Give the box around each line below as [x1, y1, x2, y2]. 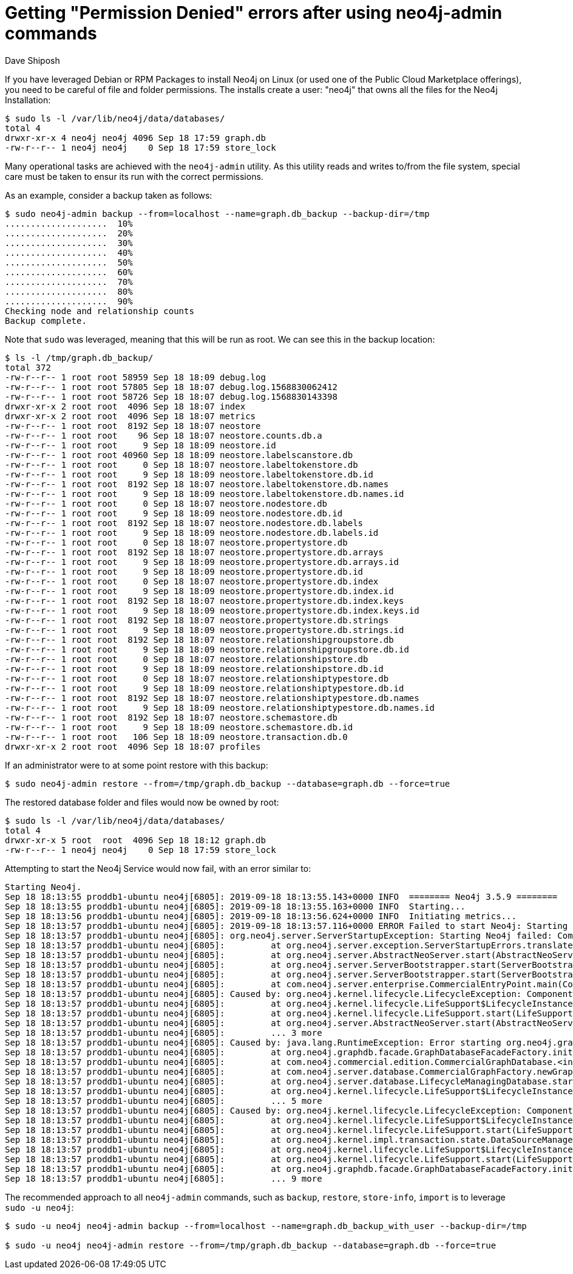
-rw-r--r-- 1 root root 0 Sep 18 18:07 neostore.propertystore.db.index [5, 576, 379, 586]
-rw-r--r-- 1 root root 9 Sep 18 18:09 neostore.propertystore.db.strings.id [5, 625, 404, 635]
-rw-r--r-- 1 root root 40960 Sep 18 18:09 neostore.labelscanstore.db [5, 450, 353, 460]
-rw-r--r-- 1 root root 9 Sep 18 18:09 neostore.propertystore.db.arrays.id [5, 557, 399, 567]
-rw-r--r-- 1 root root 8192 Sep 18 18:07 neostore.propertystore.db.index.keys [5, 595, 404, 606]
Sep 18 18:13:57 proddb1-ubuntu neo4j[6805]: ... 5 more [5, 1095, 322, 1106]
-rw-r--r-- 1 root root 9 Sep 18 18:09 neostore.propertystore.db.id [5, 566, 364, 577]
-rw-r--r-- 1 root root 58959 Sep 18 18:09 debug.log [5, 372, 266, 382]
